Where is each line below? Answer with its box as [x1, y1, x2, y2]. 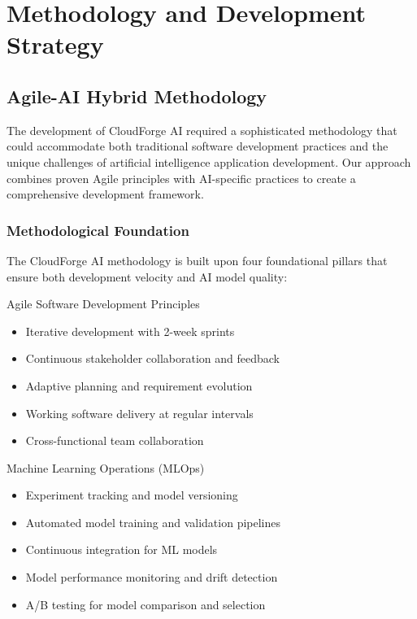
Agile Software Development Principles [7, 295, 200, 312]
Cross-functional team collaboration [25, 432, 204, 449]
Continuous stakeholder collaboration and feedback [25, 350, 280, 367]
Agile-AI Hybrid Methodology [7, 83, 267, 108]
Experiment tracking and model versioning [25, 486, 238, 503]
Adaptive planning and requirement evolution [25, 377, 253, 394]
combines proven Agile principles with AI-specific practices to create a [7, 169, 356, 186]
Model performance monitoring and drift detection [25, 569, 278, 586]
